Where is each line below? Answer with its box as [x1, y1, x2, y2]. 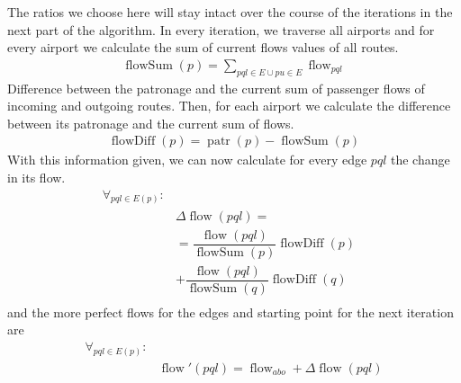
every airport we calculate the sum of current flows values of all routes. [7, 38, 399, 57]
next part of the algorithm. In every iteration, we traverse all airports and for [7, 20, 435, 39]
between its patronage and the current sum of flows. [7, 113, 294, 132]
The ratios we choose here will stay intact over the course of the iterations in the [7, 3, 453, 21]
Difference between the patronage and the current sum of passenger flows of [7, 78, 425, 97]
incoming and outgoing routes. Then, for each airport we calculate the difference [7, 96, 451, 115]
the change [390, 150, 450, 169]
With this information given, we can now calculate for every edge [7, 150, 367, 169]
